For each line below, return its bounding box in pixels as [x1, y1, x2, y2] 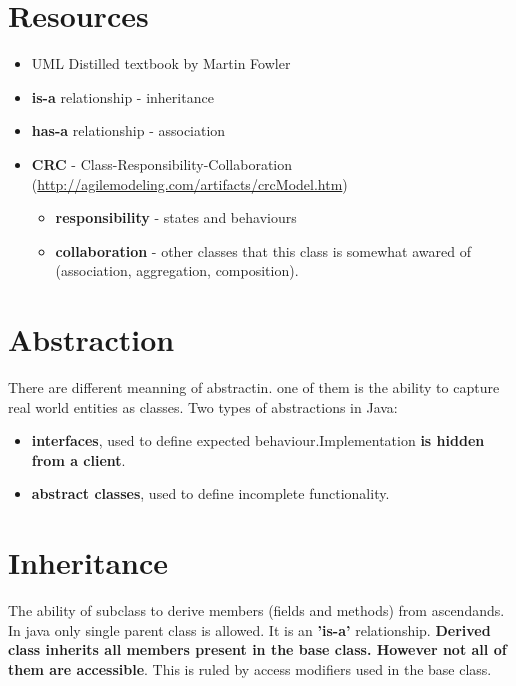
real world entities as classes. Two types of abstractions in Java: [8, 396, 398, 417]
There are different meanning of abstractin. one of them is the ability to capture [8, 377, 500, 397]
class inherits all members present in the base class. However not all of [8, 639, 507, 660]
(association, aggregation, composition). [55, 260, 299, 281]
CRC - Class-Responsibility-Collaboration [31, 153, 293, 174]
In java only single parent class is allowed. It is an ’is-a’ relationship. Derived [8, 619, 491, 640]
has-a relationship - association [31, 120, 226, 141]
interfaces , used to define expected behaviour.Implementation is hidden [31, 430, 485, 451]
